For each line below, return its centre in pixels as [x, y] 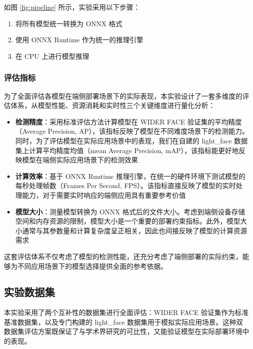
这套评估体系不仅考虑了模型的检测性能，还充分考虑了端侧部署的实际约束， [123, 256]
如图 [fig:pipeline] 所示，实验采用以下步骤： [72, 7]
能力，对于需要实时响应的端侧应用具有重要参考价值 [104, 195]
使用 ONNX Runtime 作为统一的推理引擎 [79, 40]
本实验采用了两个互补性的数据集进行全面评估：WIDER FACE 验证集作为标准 [126, 312]
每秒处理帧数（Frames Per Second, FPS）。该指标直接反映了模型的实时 [126, 185]
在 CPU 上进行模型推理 [52, 56]
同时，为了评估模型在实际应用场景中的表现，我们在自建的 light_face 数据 [131, 140]
